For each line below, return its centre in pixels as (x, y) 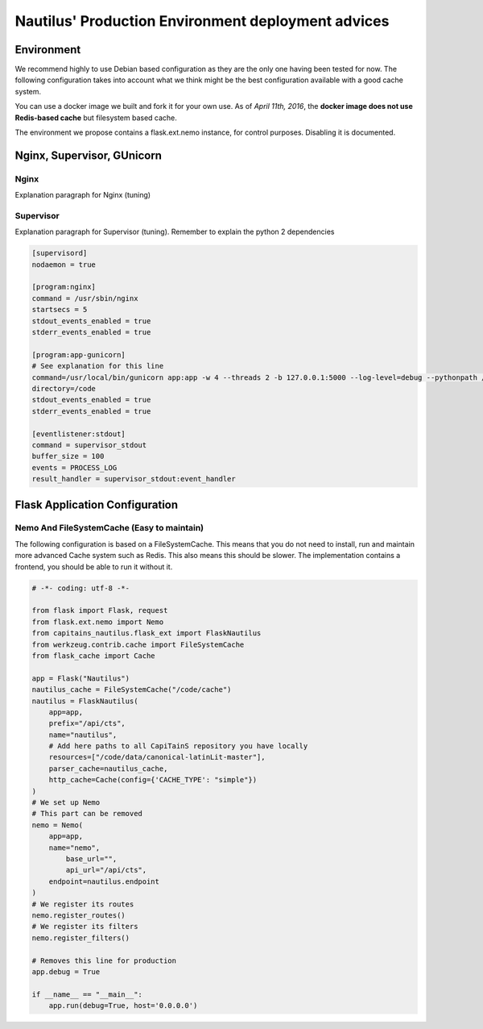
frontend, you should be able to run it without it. (94, 567)
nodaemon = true (64, 265)
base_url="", (91, 859)
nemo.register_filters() (81, 938)
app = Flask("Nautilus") (81, 678)
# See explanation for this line (98, 366)
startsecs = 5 (60, 310)
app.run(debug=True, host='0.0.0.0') (123, 1006)
